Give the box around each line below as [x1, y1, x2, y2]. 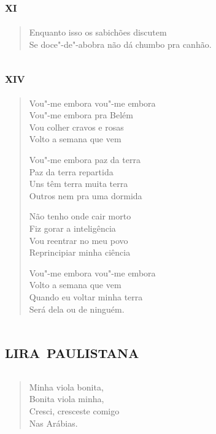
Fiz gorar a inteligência [29, 221, 116, 234]
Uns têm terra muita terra [29, 177, 128, 190]
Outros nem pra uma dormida [29, 189, 142, 202]
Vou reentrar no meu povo [29, 234, 128, 246]
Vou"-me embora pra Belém [29, 108, 134, 121]
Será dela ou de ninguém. [29, 302, 125, 315]
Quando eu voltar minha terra [29, 290, 143, 303]
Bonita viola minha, [29, 392, 104, 405]
